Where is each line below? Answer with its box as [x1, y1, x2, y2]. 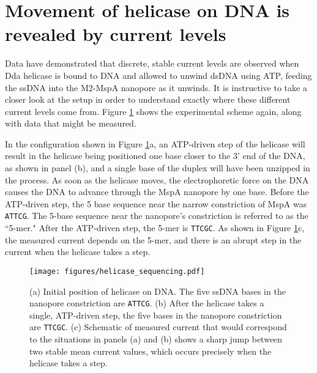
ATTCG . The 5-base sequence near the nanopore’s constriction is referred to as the [5, 209, 308, 222]
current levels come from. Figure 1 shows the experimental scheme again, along [5, 105, 302, 117]
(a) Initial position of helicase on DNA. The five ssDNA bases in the [29, 284, 286, 297]
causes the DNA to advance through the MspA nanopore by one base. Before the [5, 185, 309, 198]
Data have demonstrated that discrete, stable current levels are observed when [5, 57, 299, 70]
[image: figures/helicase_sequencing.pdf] [29, 267, 205, 276]
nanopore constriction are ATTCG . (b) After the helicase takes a [29, 297, 264, 309]
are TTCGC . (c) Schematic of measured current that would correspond [29, 320, 287, 333]
